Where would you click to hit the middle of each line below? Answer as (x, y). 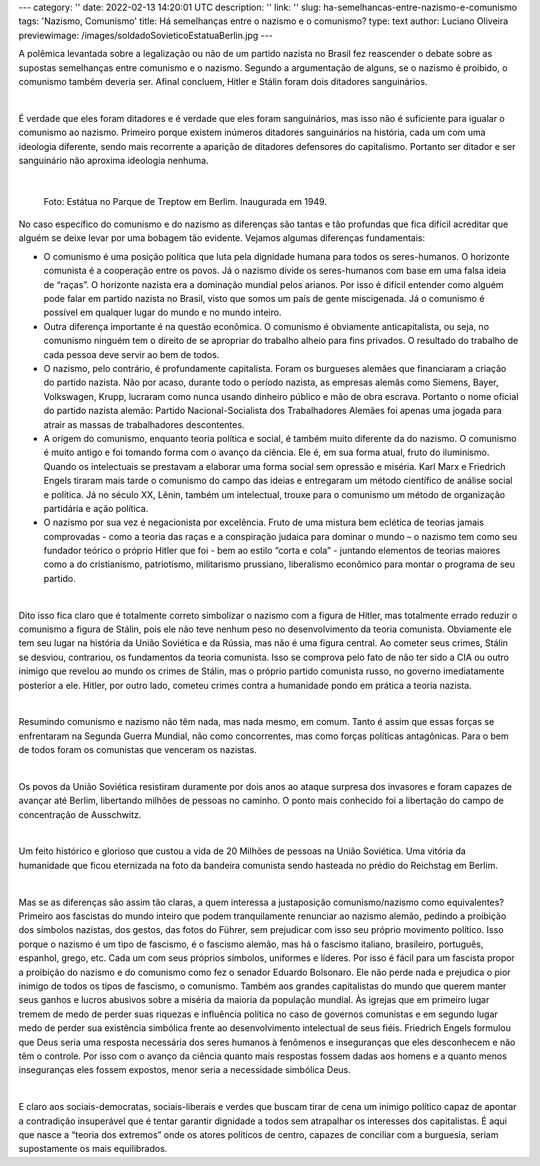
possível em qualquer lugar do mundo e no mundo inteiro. (162, 312)
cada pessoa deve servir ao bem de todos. (131, 354)
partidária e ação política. (96, 508)
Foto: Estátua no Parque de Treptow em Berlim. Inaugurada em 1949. (185, 201)
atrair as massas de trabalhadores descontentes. (144, 424)
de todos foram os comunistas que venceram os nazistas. (137, 750)
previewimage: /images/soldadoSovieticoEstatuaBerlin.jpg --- (146, 35)
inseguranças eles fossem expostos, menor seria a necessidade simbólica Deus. (185, 1070)
